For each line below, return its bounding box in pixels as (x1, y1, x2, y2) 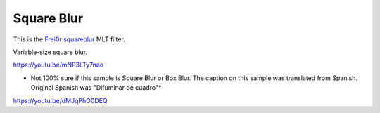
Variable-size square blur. (13, 48, 88, 56)
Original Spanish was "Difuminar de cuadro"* (30, 84, 162, 92)
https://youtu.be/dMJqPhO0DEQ (13, 96, 108, 105)
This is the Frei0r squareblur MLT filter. (13, 35, 126, 44)
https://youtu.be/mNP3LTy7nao (13, 60, 104, 69)
